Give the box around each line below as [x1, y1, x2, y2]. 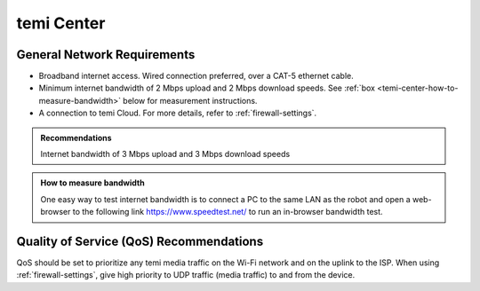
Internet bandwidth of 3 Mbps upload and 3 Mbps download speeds [40, 149, 291, 160]
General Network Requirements [16, 47, 196, 62]
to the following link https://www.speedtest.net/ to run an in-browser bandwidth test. [72, 207, 383, 217]
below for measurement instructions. [123, 95, 258, 106]
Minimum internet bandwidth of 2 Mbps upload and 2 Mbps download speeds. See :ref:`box [38, 83, 375, 93]
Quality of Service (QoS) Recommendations [16, 234, 264, 248]
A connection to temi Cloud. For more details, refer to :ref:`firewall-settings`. [38, 107, 317, 119]
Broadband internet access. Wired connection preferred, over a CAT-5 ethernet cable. [38, 71, 355, 82]
